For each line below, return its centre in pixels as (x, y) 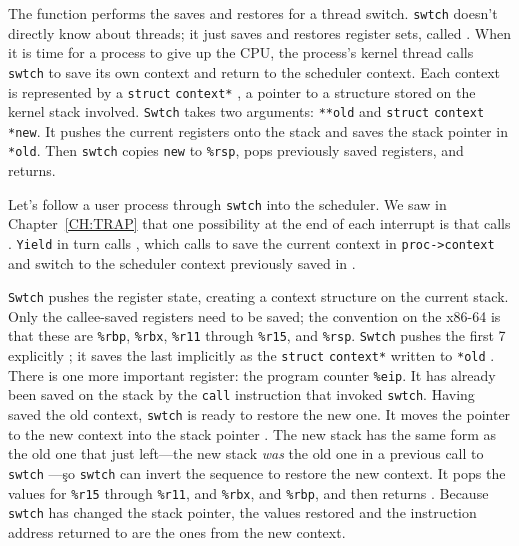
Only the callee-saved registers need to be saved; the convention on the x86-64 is (254, 315)
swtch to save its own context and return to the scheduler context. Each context (254, 71)
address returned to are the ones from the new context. (177, 531)
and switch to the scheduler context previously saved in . (182, 262)
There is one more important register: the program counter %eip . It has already (252, 374)
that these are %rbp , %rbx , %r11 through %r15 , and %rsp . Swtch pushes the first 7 (257, 335)
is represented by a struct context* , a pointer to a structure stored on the (242, 91)
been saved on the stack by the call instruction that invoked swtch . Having (241, 394)
